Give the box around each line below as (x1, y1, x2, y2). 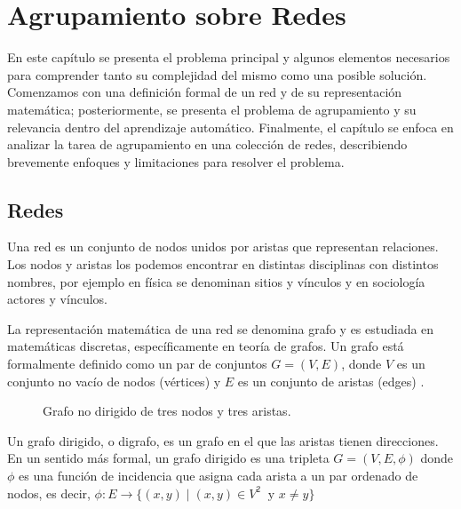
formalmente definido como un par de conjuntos (7, 354, 267, 373)
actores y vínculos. (7, 290, 107, 308)
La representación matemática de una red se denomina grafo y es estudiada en (7, 319, 434, 338)
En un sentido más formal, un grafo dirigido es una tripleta (7, 449, 330, 467)
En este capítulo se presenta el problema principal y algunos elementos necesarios (7, 48, 450, 67)
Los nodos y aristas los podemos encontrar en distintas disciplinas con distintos (7, 255, 439, 274)
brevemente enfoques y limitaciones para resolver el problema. (7, 152, 345, 171)
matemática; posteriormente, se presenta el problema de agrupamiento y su (7, 99, 417, 118)
